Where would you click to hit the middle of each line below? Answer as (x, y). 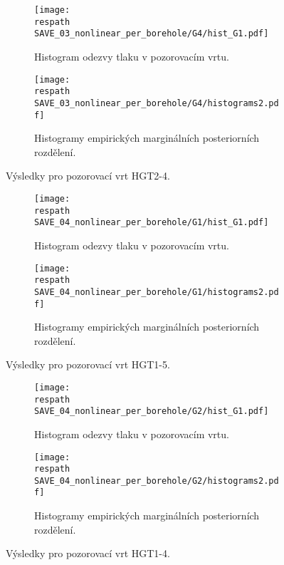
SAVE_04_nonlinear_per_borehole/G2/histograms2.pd (157, 481)
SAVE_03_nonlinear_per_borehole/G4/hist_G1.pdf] (152, 34)
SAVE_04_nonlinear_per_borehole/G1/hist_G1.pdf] (152, 223)
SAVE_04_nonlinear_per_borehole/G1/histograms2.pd (157, 292)
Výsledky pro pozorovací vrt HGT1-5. (88, 364)
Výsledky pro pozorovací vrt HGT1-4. (88, 553)
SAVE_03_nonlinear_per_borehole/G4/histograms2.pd (157, 103)
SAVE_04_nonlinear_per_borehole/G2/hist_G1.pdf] (152, 411)
